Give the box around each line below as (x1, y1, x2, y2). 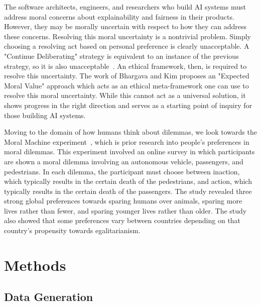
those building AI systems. (4, 110, 86, 120)
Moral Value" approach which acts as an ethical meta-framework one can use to (4, 80, 249, 90)
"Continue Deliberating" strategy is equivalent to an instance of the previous (4, 50, 239, 61)
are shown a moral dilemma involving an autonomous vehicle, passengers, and (4, 156, 243, 166)
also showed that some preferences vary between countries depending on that (4, 215, 241, 226)
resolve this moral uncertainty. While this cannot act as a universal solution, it (4, 90, 246, 100)
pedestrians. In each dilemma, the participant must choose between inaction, (4, 166, 240, 176)
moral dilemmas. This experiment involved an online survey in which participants (4, 146, 255, 157)
